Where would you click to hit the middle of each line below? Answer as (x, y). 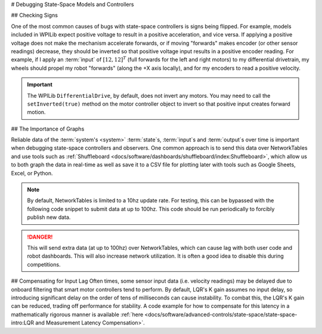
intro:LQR (22, 323)
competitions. (44, 264)
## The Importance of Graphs (48, 129)
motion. (36, 112)
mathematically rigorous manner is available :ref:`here (77, 314)
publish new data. (49, 217)
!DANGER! (40, 237)
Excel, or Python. (32, 173)
